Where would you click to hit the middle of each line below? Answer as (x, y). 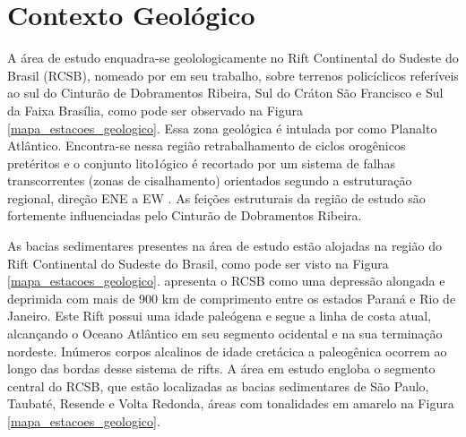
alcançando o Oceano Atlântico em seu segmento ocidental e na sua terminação (225, 334)
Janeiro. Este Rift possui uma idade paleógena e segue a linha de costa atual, (220, 316)
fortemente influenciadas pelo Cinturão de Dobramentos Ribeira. (185, 215)
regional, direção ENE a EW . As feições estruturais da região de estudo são (216, 197)
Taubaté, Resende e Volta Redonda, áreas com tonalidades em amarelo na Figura (231, 403)
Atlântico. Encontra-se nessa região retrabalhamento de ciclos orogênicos (207, 146)
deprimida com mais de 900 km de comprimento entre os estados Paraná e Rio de (232, 298)
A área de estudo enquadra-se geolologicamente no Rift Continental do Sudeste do (233, 58)
